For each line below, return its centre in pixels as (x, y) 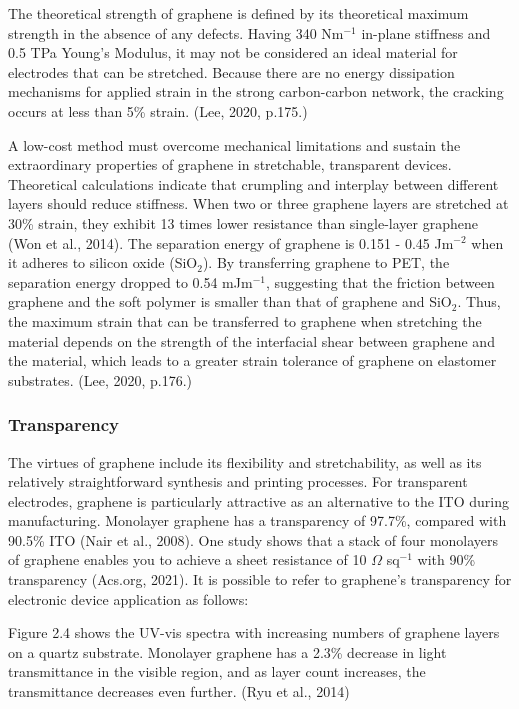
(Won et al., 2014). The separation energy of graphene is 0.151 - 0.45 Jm (231, 242)
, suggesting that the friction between (380, 281)
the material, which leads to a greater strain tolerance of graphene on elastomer (252, 360)
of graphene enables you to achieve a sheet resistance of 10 (187, 559)
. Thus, (479, 301)
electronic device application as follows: (128, 598)
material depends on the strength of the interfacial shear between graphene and (251, 340)
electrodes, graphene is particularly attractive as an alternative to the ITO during (259, 500)
